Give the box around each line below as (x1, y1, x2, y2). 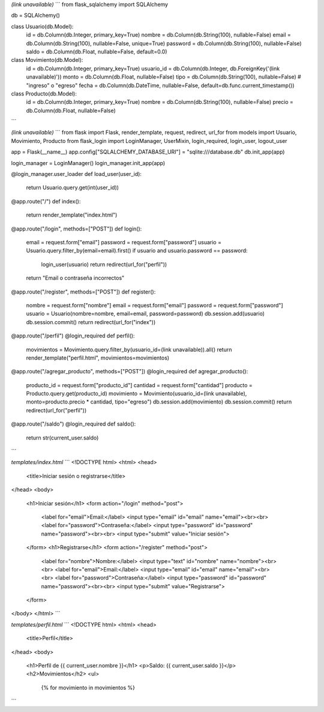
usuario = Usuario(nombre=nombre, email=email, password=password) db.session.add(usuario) (26, 310, 265, 318)
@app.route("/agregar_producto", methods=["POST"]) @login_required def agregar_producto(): (11, 368, 248, 375)
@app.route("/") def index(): (11, 198, 81, 205)
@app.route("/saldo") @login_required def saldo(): (11, 420, 136, 427)
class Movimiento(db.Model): (11, 56, 83, 64)
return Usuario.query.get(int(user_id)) (26, 184, 119, 192)
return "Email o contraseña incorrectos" (26, 274, 125, 282)
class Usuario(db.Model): (11, 23, 74, 30)
